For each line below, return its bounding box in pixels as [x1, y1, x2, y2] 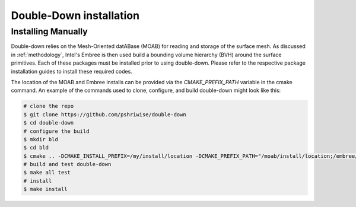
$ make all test [23, 169, 71, 176]
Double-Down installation [11, 9, 139, 22]
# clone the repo [23, 103, 74, 110]
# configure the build [23, 128, 90, 135]
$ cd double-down [23, 119, 74, 126]
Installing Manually [11, 26, 88, 37]
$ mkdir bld [23, 136, 59, 142]
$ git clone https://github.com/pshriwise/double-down [23, 111, 186, 118]
